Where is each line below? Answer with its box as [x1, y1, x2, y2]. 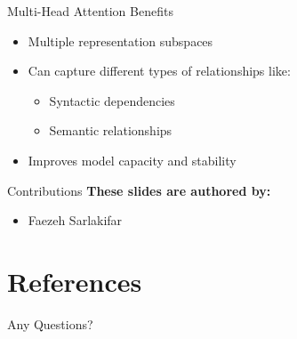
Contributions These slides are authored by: [7, 181, 271, 199]
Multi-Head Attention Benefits [7, 2, 173, 20]
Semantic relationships [49, 121, 173, 140]
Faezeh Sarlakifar [28, 211, 123, 230]
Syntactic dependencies [49, 91, 175, 109]
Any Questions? [7, 314, 93, 333]
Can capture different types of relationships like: [28, 61, 291, 80]
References [7, 262, 142, 299]
